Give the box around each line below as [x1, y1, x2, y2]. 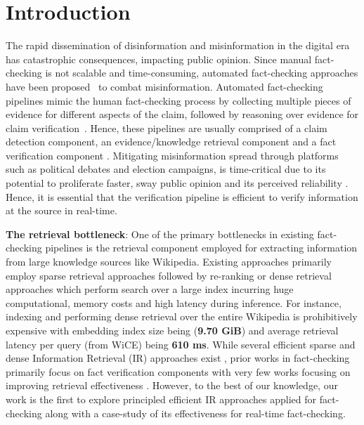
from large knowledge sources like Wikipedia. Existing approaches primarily [6, 254, 332, 269]
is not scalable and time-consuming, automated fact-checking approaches [45, 65, 358, 80]
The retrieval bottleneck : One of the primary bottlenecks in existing [6, 226, 314, 241]
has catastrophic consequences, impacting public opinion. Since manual [6, 51, 312, 66]
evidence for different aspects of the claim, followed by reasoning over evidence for [6, 107, 359, 122]
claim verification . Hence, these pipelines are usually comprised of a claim [6, 120, 327, 135]
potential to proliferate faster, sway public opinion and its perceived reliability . [6, 176, 349, 190]
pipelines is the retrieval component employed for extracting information [45, 240, 358, 255]
